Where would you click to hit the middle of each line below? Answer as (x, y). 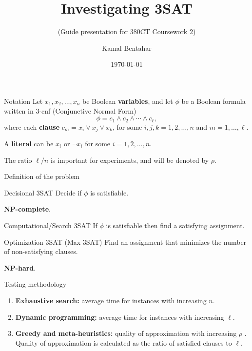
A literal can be (29, 143)
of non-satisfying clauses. (41, 251)
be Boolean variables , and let (128, 101)
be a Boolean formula (213, 101)
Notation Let (23, 101)
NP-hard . (20, 267)
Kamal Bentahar (127, 48)
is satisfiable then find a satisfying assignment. (175, 225)
